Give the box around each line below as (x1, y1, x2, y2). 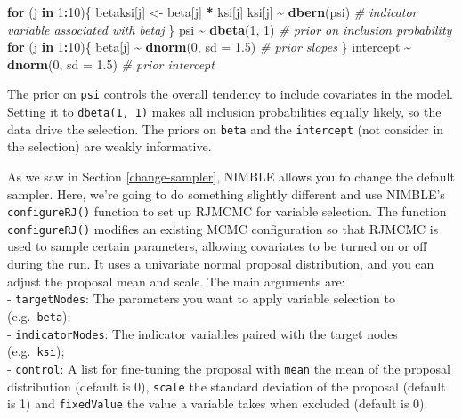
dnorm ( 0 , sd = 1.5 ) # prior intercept (7, 54, 215, 73)
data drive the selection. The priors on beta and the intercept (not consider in (7, 119, 444, 138)
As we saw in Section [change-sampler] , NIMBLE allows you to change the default (7, 166, 455, 185)
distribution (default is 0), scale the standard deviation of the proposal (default (7, 376, 446, 395)
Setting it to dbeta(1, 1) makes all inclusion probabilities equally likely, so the (7, 102, 442, 121)
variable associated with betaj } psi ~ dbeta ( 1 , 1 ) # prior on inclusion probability (7, 20, 452, 38)
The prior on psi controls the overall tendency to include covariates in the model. (7, 85, 453, 103)
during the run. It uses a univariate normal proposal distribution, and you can (7, 254, 434, 273)
